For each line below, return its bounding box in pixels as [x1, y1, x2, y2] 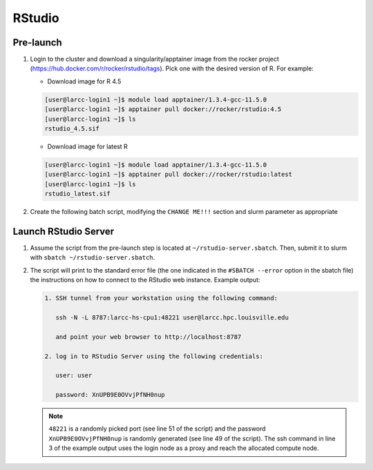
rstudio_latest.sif [44, 190, 111, 198]
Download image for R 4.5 [47, 77, 122, 86]
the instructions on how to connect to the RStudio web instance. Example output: [30, 276, 260, 284]
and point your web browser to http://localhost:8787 [55, 333, 242, 341]
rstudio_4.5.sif [44, 125, 100, 133]
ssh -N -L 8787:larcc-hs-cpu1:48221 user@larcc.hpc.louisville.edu [55, 313, 289, 321]
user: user [55, 371, 93, 380]
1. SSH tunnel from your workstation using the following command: [44, 294, 278, 302]
